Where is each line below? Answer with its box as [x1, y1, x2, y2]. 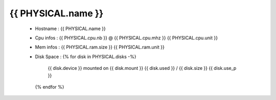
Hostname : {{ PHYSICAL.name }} [35, 26, 106, 32]
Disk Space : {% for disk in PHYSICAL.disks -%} [35, 54, 136, 60]
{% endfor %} [35, 84, 64, 90]
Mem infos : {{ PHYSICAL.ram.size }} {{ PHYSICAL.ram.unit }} [35, 44, 165, 51]
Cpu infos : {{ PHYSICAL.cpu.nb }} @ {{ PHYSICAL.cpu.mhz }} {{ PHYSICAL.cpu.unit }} [35, 35, 218, 41]
